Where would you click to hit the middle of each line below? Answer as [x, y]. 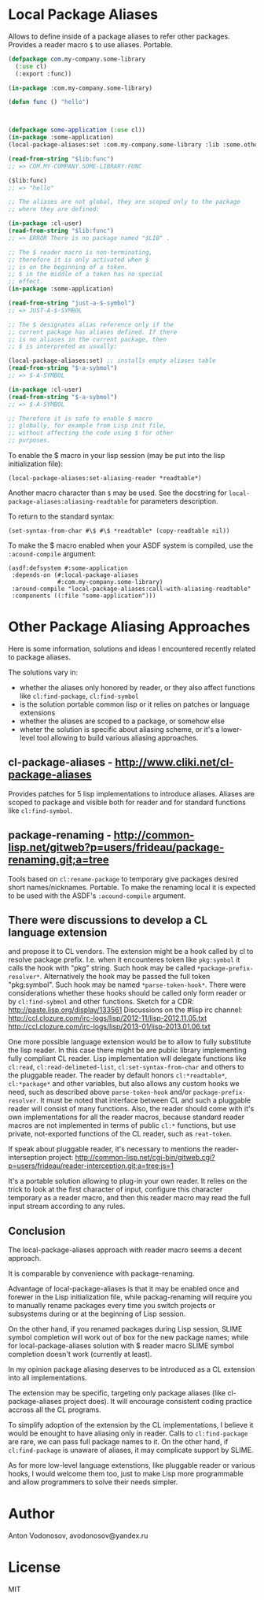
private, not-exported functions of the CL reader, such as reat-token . [120, 1134]
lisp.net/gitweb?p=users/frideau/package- [116, 848]
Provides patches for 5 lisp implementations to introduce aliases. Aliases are [132, 793]
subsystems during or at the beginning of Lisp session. [97, 1314]
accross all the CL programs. [55, 1410]
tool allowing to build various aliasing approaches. [117, 738]
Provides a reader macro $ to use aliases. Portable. [90, 44]
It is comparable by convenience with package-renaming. [101, 1273]
